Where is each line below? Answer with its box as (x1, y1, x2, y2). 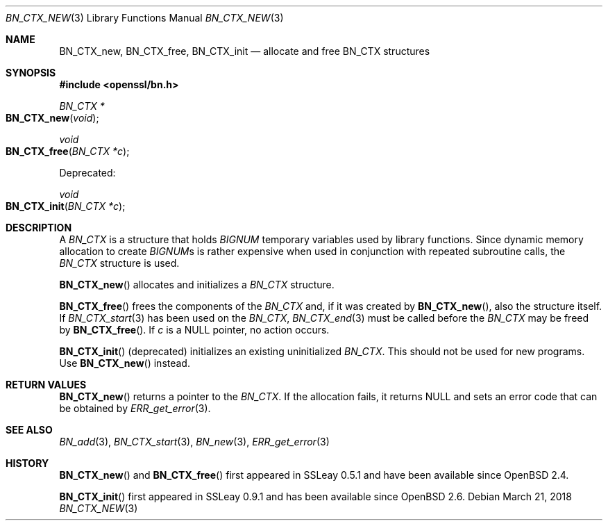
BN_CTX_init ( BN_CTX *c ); (6, 200, 126, 212)
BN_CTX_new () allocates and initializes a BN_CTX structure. (59, 279, 335, 290)
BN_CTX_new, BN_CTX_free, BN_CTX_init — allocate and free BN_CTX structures (59, 45, 430, 57)
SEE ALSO (6, 424, 53, 436)
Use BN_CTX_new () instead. (59, 357, 190, 369)
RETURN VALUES (6, 379, 87, 391)
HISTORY (6, 457, 49, 469)
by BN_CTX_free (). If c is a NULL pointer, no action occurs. (59, 324, 330, 336)
